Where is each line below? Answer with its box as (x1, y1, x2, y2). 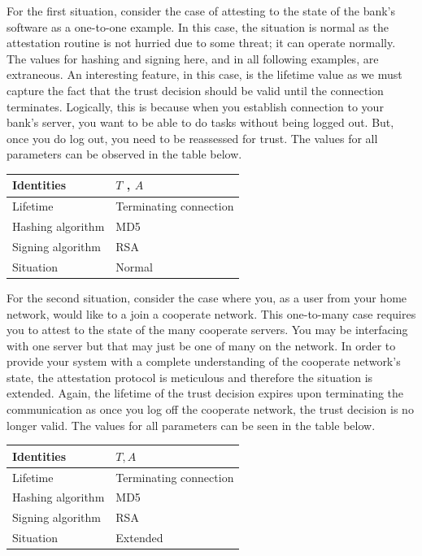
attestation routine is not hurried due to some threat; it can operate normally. (7, 34, 396, 51)
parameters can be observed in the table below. (7, 146, 242, 163)
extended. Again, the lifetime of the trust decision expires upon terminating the (7, 384, 404, 402)
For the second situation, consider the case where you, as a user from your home (7, 289, 407, 306)
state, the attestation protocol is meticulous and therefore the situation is (7, 368, 373, 385)
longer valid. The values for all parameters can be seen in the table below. (7, 416, 376, 433)
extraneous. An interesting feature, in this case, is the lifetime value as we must (7, 66, 402, 83)
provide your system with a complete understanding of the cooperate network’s (7, 353, 401, 370)
